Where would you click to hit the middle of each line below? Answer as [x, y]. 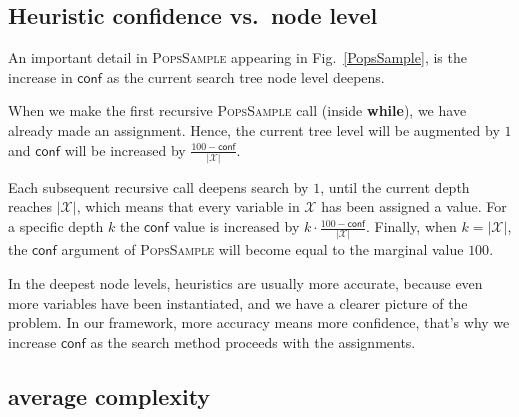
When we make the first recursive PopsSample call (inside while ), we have [237, 110]
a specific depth [56, 226]
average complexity [109, 395]
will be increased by [125, 149]
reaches [30, 206]
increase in [40, 76]
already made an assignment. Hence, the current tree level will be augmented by [254, 129]
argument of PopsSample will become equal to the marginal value [262, 249]
